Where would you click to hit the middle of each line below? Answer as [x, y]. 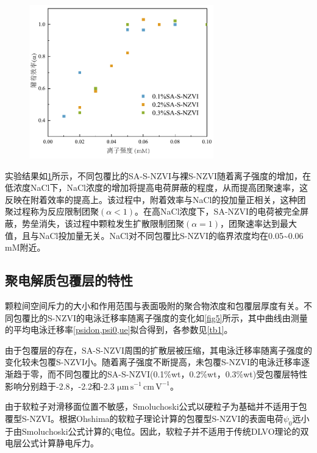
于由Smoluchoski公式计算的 [58, 431]
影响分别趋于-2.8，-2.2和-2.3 [60, 386]
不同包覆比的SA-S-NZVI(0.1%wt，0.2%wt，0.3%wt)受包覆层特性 [182, 373]
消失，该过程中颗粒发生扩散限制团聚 [111, 223]
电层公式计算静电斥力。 [52, 443]
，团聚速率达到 [250, 223]
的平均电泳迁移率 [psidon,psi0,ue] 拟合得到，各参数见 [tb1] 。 [119, 330]
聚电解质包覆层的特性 [69, 280]
